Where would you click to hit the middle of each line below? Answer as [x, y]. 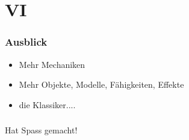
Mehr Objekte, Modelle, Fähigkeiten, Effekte [101, 84]
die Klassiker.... [47, 104]
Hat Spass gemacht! [41, 130]
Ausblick [26, 42]
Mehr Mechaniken [52, 64]
